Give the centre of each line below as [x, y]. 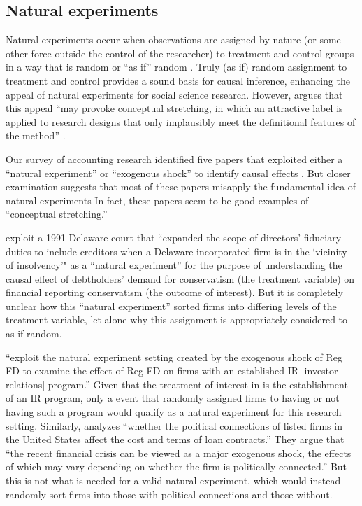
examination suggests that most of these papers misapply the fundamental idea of [181, 187]
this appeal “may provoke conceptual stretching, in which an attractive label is [174, 108]
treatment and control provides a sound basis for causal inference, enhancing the [178, 80]
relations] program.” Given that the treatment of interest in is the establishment [177, 384]
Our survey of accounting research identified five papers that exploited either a [174, 159]
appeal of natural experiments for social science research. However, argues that [174, 94]
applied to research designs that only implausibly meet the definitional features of [181, 121]
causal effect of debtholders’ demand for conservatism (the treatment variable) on [180, 278]
